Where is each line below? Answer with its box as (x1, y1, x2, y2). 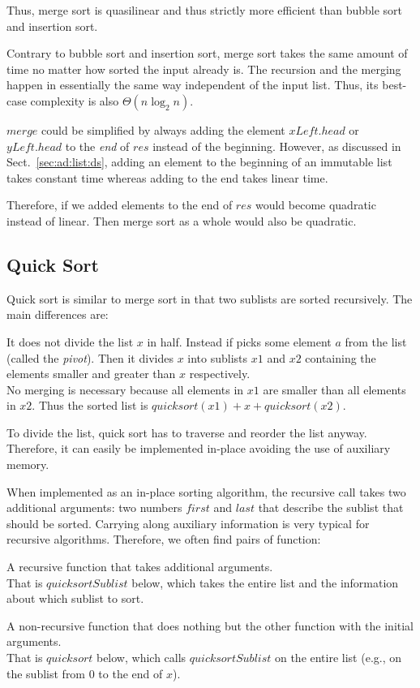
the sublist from (6, 664, 86, 682)
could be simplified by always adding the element (41, 121, 285, 138)
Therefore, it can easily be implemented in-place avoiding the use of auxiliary (6, 440, 391, 457)
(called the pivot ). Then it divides (6, 349, 174, 366)
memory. (6, 456, 49, 473)
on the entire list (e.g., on (274, 649, 402, 666)
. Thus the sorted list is (32, 397, 148, 414)
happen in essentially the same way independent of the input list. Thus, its (6, 76, 379, 93)
